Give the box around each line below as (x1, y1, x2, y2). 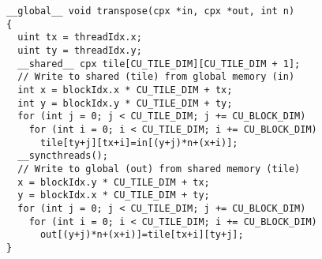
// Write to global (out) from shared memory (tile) (17, 163, 301, 175)
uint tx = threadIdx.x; (17, 32, 142, 43)
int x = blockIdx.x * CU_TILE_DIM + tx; (17, 84, 233, 96)
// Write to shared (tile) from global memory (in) (17, 71, 295, 83)
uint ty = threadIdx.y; (17, 44, 142, 56)
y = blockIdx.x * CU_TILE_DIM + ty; (17, 190, 210, 201)
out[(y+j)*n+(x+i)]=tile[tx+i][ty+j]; (39, 229, 244, 241)
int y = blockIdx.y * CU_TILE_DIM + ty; (17, 97, 233, 109)
